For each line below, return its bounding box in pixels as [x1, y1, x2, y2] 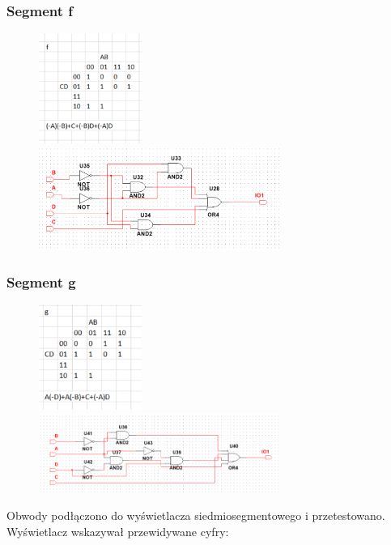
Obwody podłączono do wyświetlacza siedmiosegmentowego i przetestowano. [6, 507, 385, 524]
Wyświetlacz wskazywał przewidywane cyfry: [6, 523, 229, 540]
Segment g [6, 271, 76, 292]
